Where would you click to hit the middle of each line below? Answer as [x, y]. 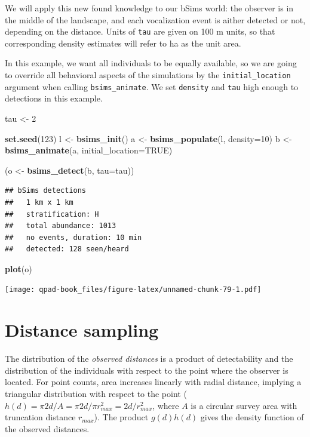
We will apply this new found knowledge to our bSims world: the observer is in [149, 8]
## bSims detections [46, 191]
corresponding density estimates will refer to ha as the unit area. [123, 43]
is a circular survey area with [244, 405]
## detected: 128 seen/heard [67, 249]
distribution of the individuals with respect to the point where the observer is [147, 370]
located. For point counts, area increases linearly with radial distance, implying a [153, 382]
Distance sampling [82, 330]
